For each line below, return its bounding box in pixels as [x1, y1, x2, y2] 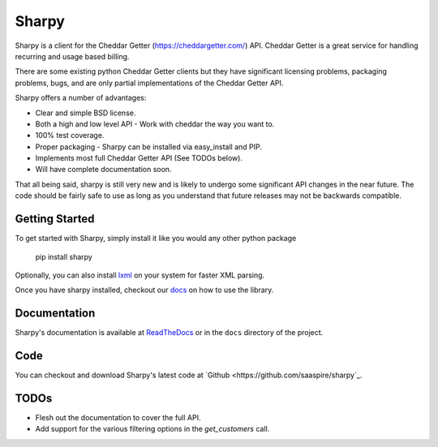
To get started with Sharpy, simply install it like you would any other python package [15, 234, 297, 243]
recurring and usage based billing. [15, 51, 130, 61]
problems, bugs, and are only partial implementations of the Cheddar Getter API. [15, 78, 284, 88]
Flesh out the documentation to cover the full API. [35, 413, 201, 423]
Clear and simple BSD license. [35, 108, 136, 118]
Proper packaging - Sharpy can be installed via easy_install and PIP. [35, 142, 263, 152]
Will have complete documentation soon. [35, 165, 172, 174]
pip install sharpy [35, 251, 92, 261]
